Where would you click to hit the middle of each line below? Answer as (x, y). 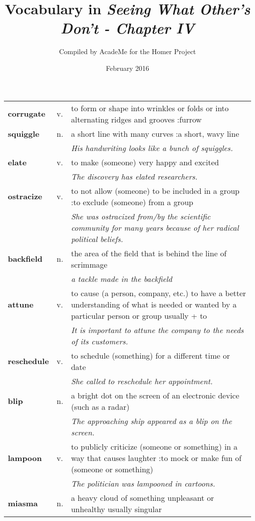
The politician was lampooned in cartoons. (143, 483)
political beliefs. (97, 239)
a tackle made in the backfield (122, 278)
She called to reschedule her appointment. (142, 381)
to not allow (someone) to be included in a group (155, 190)
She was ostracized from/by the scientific (141, 216)
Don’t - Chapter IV (127, 28)
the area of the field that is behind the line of (149, 253)
